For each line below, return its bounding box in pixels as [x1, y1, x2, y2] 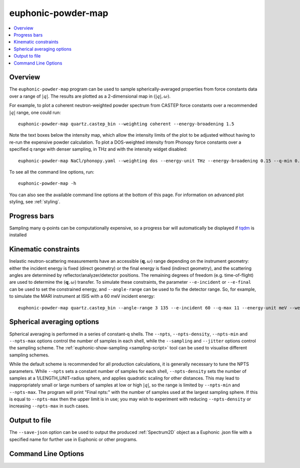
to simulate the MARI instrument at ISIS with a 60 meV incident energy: [9, 293, 155, 299]
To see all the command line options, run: [9, 169, 94, 175]
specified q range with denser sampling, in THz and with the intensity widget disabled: [9, 146, 187, 152]
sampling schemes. [9, 352, 49, 358]
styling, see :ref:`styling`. [9, 199, 60, 205]
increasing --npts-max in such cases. [9, 403, 89, 409]
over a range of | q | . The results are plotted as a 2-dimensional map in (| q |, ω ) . [9, 93, 171, 99]
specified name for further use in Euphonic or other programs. [9, 436, 137, 442]
